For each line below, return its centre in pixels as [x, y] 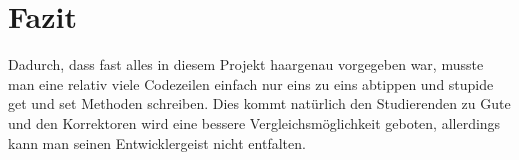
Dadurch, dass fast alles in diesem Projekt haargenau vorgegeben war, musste [246, 64]
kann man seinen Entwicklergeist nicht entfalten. [157, 142]
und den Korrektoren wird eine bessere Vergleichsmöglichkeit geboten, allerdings [254, 122]
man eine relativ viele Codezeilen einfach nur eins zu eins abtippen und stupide [251, 83]
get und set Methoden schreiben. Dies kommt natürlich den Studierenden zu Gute [259, 103]
